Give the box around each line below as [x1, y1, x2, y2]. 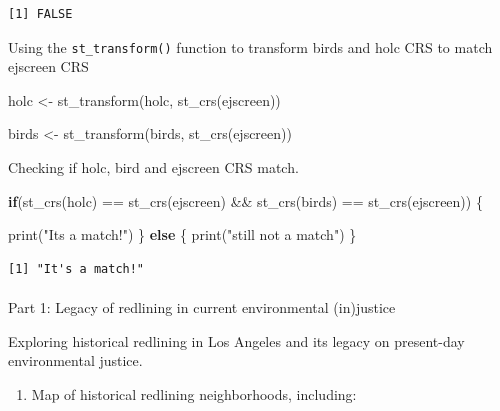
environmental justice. [8, 350, 143, 371]
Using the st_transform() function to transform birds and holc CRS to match [8, 36, 493, 57]
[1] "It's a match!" [8, 261, 145, 276]
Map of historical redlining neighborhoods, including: [31, 383, 357, 404]
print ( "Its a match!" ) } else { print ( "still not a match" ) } [8, 224, 357, 245]
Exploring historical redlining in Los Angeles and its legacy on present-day [8, 330, 465, 351]
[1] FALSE [8, 7, 73, 21]
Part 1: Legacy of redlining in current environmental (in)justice [8, 297, 396, 317]
